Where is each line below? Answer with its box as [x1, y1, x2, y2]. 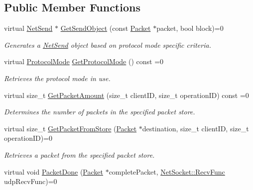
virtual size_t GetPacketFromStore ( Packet [4, 123, 137, 133]
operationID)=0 [4, 133, 53, 143]
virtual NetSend [4, 23, 53, 33]
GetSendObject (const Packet [60, 23, 151, 33]
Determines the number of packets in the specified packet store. [4, 106, 195, 117]
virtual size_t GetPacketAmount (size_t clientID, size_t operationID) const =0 [4, 90, 249, 100]
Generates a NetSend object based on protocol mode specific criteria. [4, 39, 211, 50]
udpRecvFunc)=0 [4, 176, 57, 187]
